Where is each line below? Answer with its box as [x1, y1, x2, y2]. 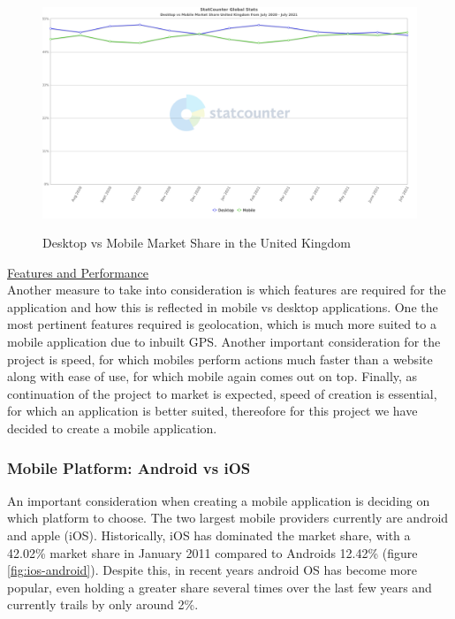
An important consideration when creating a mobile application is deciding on [7, 491, 430, 509]
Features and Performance [7, 263, 149, 281]
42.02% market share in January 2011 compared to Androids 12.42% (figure [7, 543, 418, 562]
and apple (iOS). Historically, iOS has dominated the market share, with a [7, 526, 411, 545]
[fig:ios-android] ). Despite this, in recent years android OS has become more [7, 561, 417, 579]
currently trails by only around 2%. [7, 595, 199, 614]
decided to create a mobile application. [7, 419, 217, 438]
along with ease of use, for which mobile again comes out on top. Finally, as [7, 367, 418, 386]
